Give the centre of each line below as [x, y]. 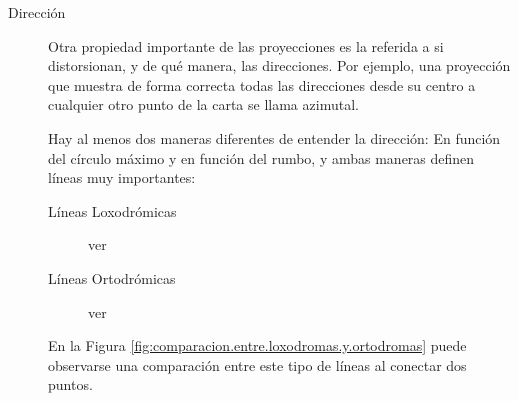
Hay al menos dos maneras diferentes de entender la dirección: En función [274, 137]
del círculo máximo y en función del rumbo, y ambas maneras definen [261, 157]
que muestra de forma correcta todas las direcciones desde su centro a [262, 84]
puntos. [70, 384]
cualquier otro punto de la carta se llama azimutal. [203, 104]
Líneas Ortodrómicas [112, 277]
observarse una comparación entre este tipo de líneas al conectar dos [257, 364]
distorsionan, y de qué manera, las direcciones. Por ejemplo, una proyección [279, 65]
